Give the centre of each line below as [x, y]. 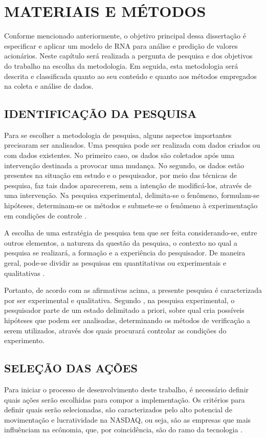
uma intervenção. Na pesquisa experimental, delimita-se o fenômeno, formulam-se [132, 195]
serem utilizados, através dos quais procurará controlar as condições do [115, 330]
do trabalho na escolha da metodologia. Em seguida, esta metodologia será [121, 65]
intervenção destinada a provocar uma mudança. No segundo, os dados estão [124, 165]
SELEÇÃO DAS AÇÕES [71, 368]
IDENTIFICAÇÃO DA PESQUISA [101, 114]
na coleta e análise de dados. [49, 86]
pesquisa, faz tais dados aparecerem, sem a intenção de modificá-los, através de [128, 185]
